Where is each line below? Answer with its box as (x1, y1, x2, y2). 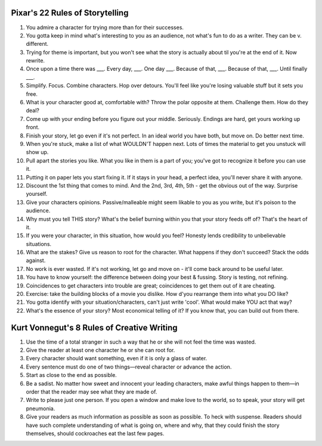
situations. (26, 240, 52, 247)
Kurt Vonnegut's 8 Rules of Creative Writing (11, 322, 178, 333)
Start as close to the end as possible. (26, 372, 117, 379)
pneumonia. (26, 405, 55, 412)
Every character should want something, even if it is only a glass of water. (26, 355, 208, 362)
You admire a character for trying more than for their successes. (26, 24, 184, 31)
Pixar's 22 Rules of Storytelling (11, 8, 129, 18)
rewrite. (26, 57, 45, 64)
